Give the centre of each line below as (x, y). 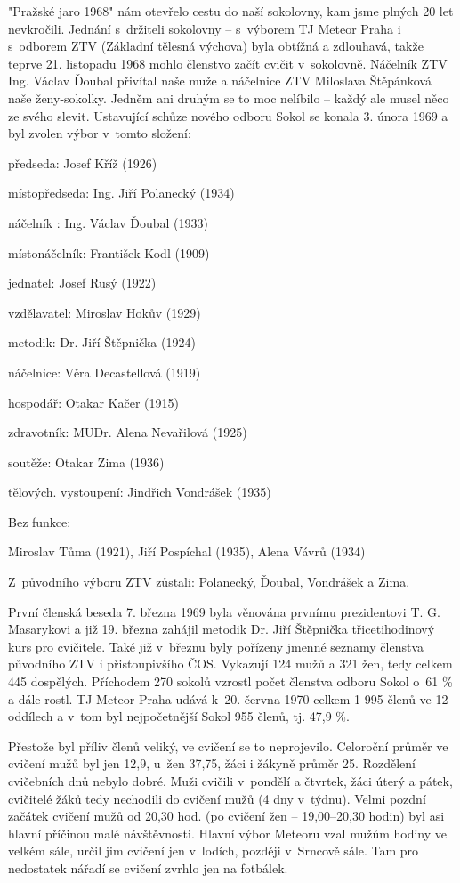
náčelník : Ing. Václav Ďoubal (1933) (108, 222)
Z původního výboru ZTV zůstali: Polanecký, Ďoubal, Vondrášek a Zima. (209, 582)
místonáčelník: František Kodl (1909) (109, 252)
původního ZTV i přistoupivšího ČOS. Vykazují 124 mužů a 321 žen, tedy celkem (230, 664)
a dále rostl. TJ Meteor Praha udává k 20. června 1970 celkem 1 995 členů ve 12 (228, 698)
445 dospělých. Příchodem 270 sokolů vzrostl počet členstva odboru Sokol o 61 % (230, 681)
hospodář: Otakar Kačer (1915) (93, 402)
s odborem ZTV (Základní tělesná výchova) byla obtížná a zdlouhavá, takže (216, 46)
